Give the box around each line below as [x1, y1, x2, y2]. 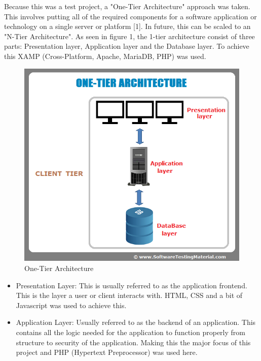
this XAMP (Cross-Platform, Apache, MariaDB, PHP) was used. [4, 50, 206, 61]
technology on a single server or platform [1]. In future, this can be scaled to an [4, 21, 251, 32]
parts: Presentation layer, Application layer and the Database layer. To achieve [4, 41, 249, 51]
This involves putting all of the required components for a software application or [4, 11, 257, 21]
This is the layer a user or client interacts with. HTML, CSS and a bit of [16, 290, 243, 300]
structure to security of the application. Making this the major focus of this [16, 337, 251, 347]
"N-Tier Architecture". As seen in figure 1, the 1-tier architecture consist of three [4, 31, 255, 41]
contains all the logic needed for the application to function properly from [16, 326, 245, 337]
